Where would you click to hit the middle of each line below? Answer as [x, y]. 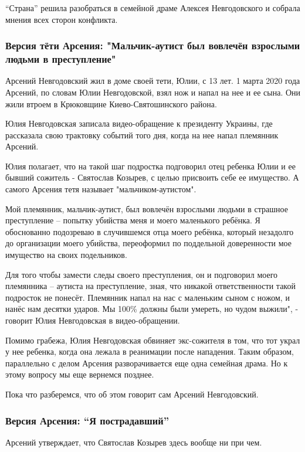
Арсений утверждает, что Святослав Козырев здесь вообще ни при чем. [134, 442]
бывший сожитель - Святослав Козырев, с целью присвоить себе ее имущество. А [152, 177]
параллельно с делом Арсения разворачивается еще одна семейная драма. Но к [147, 363]
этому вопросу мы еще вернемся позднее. [80, 374]
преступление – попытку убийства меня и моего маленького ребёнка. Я [133, 220]
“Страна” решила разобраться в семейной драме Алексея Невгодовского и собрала [153, 8]
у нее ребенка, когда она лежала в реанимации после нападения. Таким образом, [150, 351]
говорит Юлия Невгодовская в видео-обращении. [93, 320]
